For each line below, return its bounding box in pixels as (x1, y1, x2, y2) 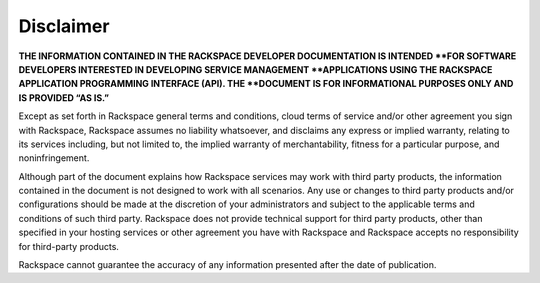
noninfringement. (18, 152, 90, 164)
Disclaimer (18, 15, 110, 37)
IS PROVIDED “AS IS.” (18, 91, 110, 104)
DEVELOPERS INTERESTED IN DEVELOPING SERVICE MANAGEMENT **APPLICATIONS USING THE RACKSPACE (18, 63, 493, 75)
